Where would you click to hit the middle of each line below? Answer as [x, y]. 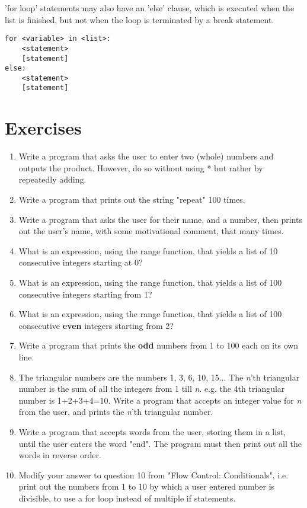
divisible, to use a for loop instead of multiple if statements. [127, 498]
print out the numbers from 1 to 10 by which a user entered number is [147, 486]
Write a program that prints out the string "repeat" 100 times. [132, 199]
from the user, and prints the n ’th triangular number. [116, 412]
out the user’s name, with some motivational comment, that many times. [151, 231]
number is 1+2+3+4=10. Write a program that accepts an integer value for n [160, 400]
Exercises [43, 128]
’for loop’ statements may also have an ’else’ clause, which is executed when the [150, 8]
